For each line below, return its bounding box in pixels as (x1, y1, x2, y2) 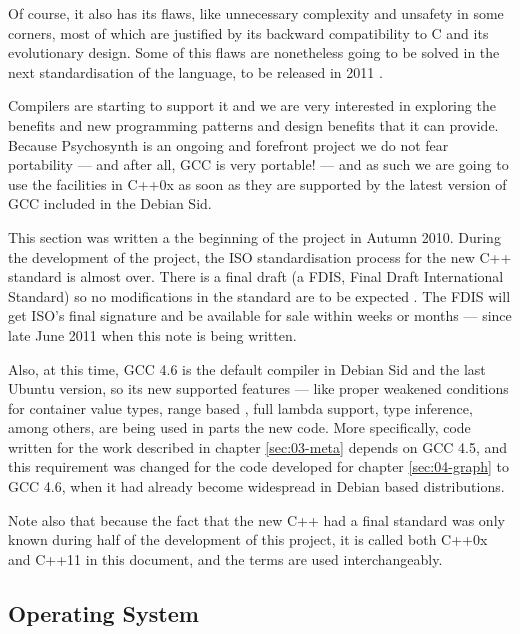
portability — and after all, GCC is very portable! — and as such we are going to (8, 154, 509, 175)
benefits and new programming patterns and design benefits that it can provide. (8, 114, 499, 135)
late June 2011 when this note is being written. (8, 324, 297, 345)
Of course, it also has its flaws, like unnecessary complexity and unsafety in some (8, 3, 504, 23)
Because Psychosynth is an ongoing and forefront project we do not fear (8, 134, 449, 155)
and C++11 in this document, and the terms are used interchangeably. (8, 548, 443, 569)
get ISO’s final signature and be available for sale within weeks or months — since (8, 305, 512, 326)
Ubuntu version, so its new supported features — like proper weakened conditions (8, 378, 509, 399)
